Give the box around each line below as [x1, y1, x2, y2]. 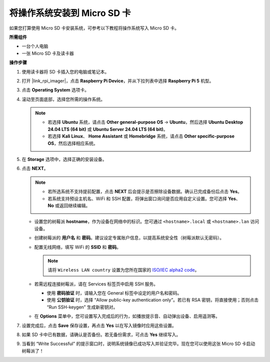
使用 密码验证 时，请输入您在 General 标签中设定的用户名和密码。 [46, 290, 182, 296]
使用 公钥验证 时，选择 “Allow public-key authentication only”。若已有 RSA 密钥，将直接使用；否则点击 [46, 297, 259, 303]
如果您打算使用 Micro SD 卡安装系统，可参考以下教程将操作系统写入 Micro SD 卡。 [9, 25, 179, 31]
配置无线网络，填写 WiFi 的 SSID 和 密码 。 [34, 244, 121, 250]
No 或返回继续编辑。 [47, 202, 90, 208]
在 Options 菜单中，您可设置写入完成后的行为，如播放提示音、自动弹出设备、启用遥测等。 [34, 313, 220, 319]
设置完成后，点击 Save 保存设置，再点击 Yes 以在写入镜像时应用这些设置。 [21, 322, 177, 328]
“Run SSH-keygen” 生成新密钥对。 [46, 304, 118, 310]
